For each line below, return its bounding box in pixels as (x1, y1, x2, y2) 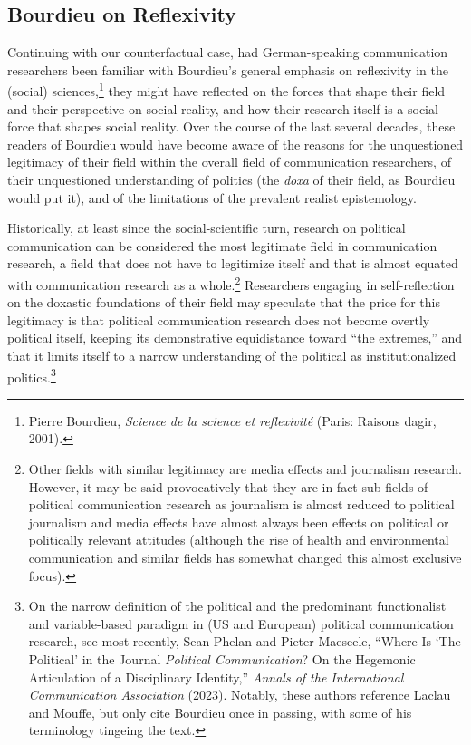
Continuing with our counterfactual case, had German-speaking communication (7, 43, 448, 62)
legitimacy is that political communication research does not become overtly (7, 310, 430, 329)
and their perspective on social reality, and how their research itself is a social (7, 99, 438, 118)
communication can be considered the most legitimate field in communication (7, 236, 437, 255)
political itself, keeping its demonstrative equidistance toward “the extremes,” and (7, 328, 463, 347)
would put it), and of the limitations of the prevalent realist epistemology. (7, 188, 417, 207)
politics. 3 (7, 364, 56, 386)
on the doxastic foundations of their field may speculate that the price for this (7, 293, 441, 312)
